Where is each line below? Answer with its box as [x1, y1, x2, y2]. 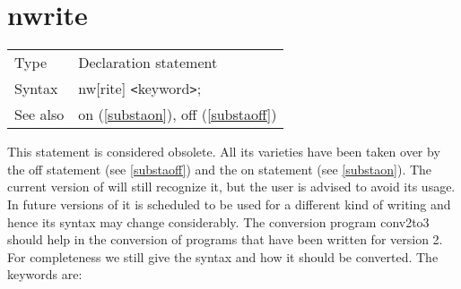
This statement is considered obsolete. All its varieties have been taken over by [7, 142, 440, 161]
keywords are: [7, 265, 83, 284]
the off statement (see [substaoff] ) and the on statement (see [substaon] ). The [7, 159, 432, 178]
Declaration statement [78, 52, 218, 73]
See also [14, 104, 65, 125]
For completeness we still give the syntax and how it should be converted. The [7, 247, 439, 266]
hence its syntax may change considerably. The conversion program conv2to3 [7, 212, 430, 231]
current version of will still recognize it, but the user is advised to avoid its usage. [7, 177, 456, 196]
